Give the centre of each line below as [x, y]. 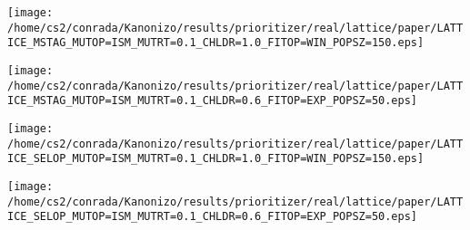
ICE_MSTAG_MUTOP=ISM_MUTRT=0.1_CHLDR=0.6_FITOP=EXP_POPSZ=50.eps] [213, 101]
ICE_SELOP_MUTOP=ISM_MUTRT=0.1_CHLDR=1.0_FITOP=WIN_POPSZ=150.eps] [216, 159]
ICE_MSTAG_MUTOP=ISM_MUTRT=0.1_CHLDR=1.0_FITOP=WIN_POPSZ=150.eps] [216, 43]
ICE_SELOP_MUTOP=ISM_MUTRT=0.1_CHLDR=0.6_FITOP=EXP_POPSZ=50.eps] [213, 217]
